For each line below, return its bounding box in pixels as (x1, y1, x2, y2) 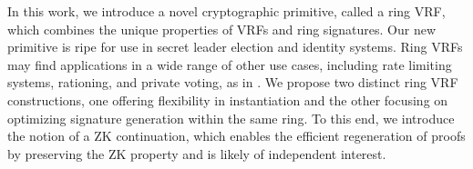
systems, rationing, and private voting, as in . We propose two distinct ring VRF (7, 73, 458, 92)
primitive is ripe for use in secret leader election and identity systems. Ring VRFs (7, 37, 463, 56)
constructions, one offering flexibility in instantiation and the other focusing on (7, 90, 448, 109)
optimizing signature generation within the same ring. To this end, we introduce (7, 108, 455, 127)
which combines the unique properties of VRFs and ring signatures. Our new (7, 19, 436, 38)
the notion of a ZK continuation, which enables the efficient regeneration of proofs (7, 126, 466, 145)
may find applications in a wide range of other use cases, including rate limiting (7, 55, 452, 74)
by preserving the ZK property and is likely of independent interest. (7, 144, 386, 163)
